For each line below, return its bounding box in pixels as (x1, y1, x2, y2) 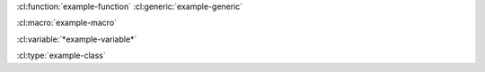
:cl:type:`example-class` (16, 50, 107, 61)
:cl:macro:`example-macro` (16, 18, 117, 28)
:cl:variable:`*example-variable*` (16, 34, 137, 44)
